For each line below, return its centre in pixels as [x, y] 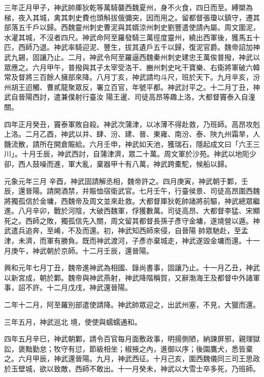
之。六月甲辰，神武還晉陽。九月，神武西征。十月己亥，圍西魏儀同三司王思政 [132, 358]
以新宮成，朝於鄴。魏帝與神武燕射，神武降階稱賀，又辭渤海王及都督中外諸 [128, 277]
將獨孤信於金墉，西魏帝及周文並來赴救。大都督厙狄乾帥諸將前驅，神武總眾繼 [132, 200]
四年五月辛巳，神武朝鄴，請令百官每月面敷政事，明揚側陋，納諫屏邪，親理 [128, 339]
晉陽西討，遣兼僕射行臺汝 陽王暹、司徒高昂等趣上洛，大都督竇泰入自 [133, 97]
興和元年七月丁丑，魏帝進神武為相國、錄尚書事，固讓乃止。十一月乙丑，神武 [132, 268]
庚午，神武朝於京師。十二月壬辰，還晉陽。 [82, 250]
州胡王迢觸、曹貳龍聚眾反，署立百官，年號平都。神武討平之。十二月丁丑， [128, 87]
